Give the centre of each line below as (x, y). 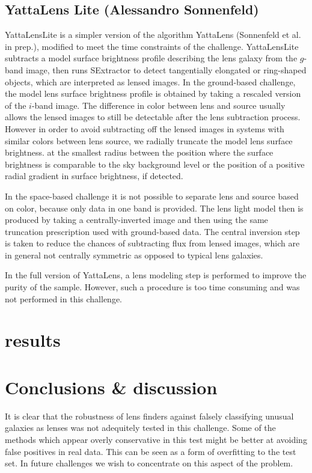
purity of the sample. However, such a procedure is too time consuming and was (152, 287)
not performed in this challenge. (64, 298)
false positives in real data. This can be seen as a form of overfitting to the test (151, 451)
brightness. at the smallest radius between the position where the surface (139, 152)
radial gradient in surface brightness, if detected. (94, 176)
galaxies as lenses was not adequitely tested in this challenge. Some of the (140, 428)
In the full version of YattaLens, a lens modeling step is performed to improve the (156, 275)
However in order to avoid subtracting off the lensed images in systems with (145, 128)
